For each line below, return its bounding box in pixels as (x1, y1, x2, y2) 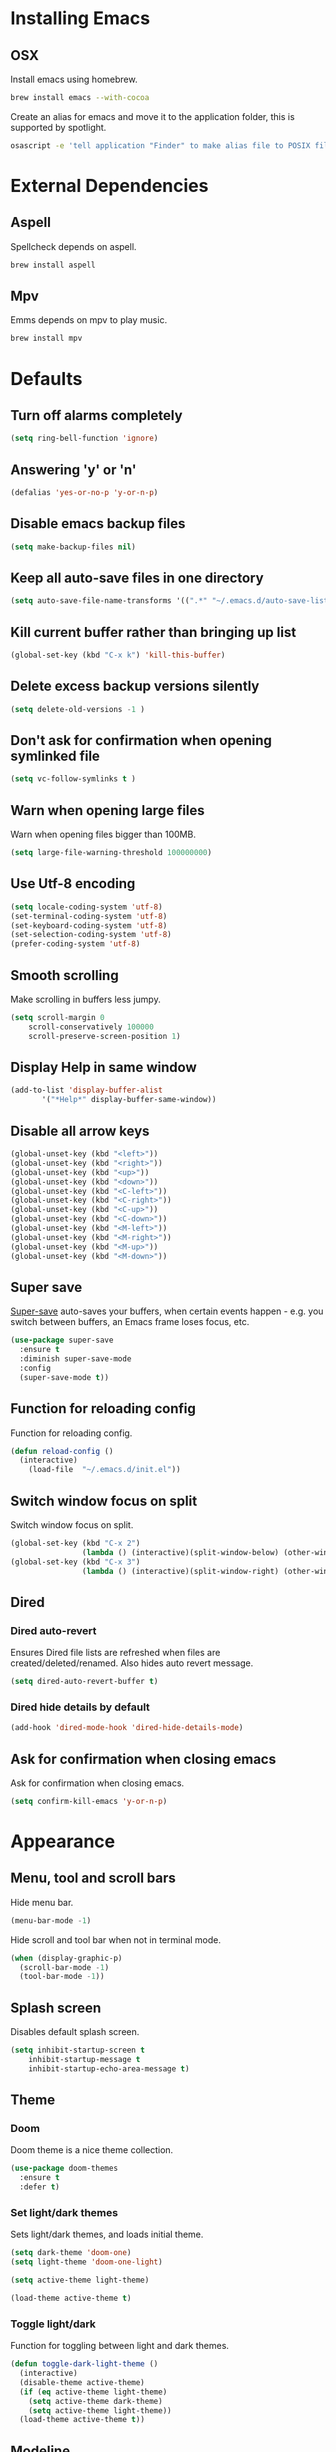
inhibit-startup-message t (28, 2055, 141, 2065)
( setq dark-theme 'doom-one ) (10, 2248, 132, 2258)
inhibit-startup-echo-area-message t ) (28, 2063, 190, 2074)
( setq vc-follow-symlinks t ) (10, 774, 137, 784)
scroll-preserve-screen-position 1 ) (28, 1031, 182, 1041)
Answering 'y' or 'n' (10, 461, 137, 478)
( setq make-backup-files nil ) (10, 542, 137, 552)
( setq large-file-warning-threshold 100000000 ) (10, 848, 213, 858)
